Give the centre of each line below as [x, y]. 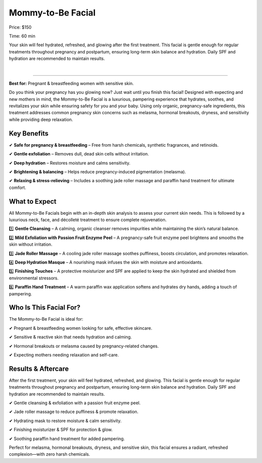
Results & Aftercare [39, 369]
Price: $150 [20, 27]
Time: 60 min [22, 36]
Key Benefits [29, 133]
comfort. [17, 188]
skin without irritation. [31, 244]
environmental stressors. [34, 278]
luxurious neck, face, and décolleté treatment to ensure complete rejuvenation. [88, 220]
